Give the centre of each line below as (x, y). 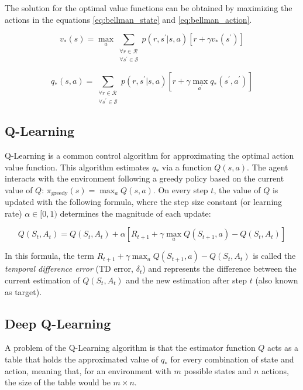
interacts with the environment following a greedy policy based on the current (144, 178)
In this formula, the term (49, 256)
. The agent (268, 167)
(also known (277, 280)
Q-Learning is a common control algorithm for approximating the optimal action (149, 155)
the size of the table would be (58, 382)
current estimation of (42, 280)
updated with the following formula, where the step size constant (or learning (144, 202)
